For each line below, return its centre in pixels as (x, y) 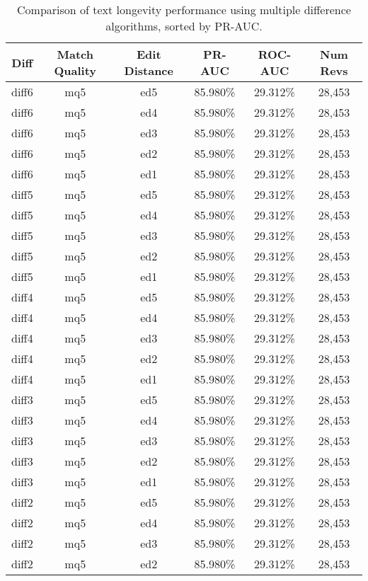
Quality (75, 70)
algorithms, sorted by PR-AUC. (184, 26)
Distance (149, 70)
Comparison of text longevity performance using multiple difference (184, 10)
